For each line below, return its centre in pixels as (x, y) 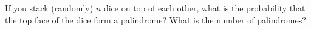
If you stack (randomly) (49, 8)
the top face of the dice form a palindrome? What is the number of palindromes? (155, 19)
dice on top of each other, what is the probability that (204, 8)
